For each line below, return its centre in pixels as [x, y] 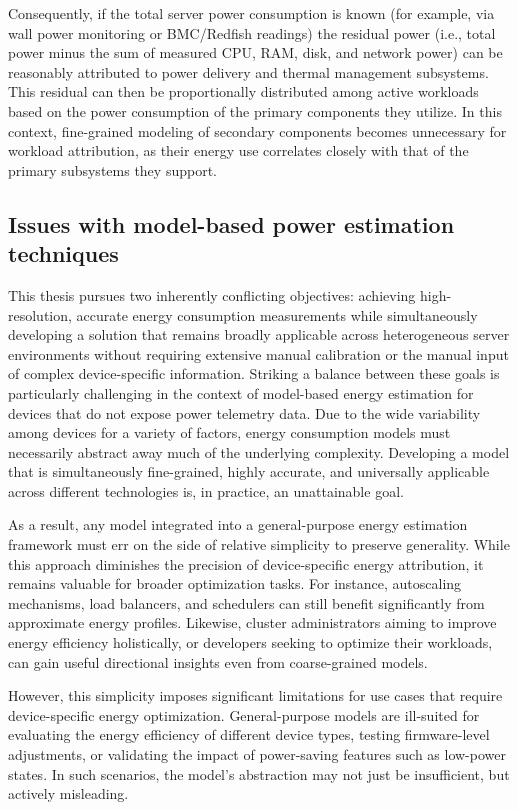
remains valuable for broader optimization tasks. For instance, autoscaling [235, 583]
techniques [63, 253]
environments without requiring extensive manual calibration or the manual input [258, 353]
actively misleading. [68, 793]
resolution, [40, 314]
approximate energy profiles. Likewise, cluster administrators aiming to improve [252, 622]
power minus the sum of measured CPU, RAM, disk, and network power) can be [255, 52]
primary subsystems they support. [112, 169]
